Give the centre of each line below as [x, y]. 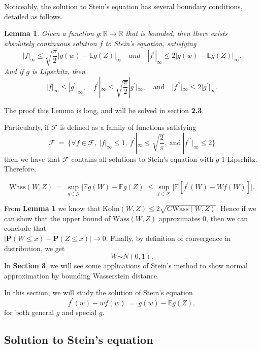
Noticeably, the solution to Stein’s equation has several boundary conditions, [123, 6]
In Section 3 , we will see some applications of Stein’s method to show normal [126, 266]
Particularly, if [27, 127]
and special [79, 312]
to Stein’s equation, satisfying [151, 43]
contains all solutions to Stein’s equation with [142, 159]
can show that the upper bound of [57, 218]
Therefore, [20, 169]
